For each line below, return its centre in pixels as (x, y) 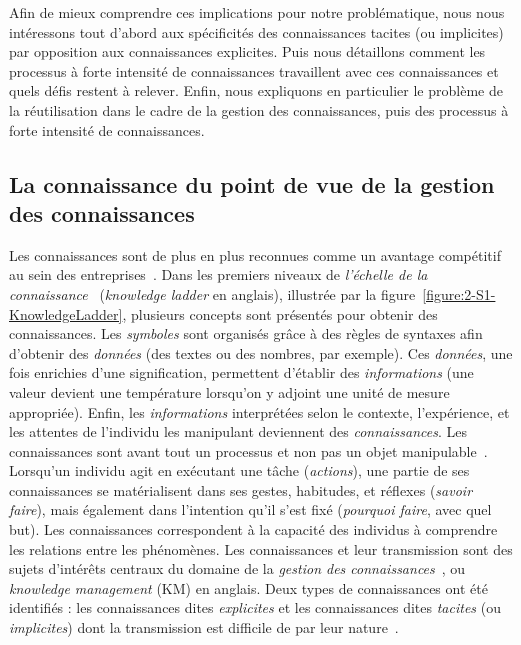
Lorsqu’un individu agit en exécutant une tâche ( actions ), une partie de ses (239, 470)
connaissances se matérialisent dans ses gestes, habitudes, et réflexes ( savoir (241, 489)
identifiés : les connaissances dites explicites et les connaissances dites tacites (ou (255, 607)
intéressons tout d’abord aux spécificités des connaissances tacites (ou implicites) (256, 31)
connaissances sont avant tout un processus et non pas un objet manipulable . (248, 450)
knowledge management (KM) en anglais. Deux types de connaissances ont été (248, 587)
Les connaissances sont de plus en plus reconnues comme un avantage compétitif (255, 254)
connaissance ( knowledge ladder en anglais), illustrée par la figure (212, 293)
